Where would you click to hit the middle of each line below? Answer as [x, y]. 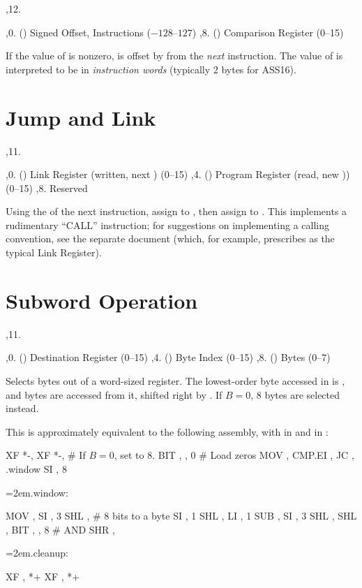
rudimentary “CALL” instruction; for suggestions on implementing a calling [168, 225]
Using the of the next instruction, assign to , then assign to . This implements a [176, 211]
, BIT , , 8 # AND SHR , [60, 529]
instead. [22, 408]
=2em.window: [37, 492]
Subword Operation [102, 300]
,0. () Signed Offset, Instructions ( [78, 32]
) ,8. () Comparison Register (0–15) [268, 32]
